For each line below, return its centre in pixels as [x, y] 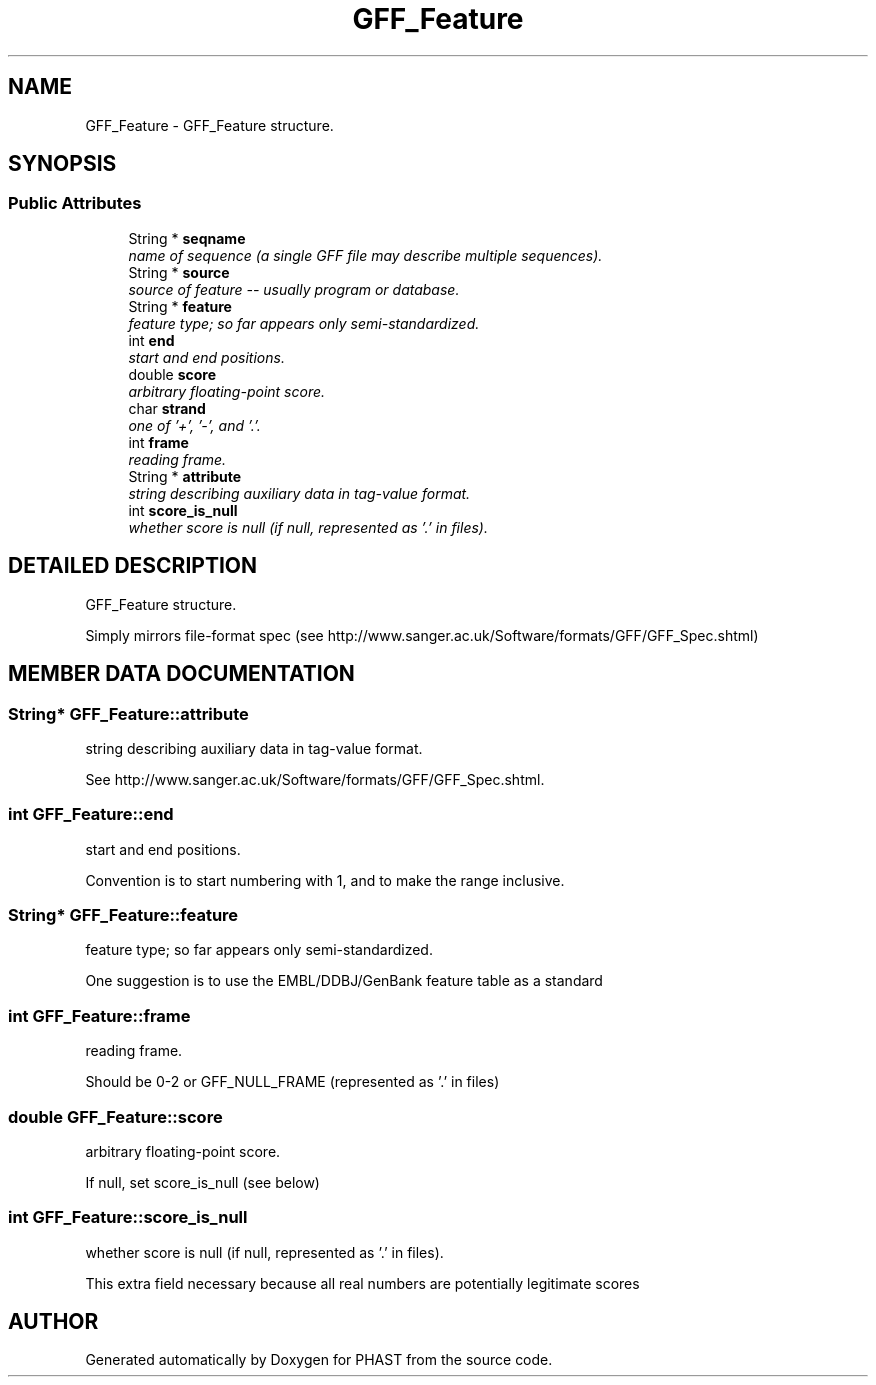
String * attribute [185, 476]
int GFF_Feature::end [91, 814]
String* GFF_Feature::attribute [128, 713]
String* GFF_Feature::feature [123, 915]
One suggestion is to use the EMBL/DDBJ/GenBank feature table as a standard [344, 981]
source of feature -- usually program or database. [294, 289]
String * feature [180, 306]
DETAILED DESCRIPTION [133, 566]
